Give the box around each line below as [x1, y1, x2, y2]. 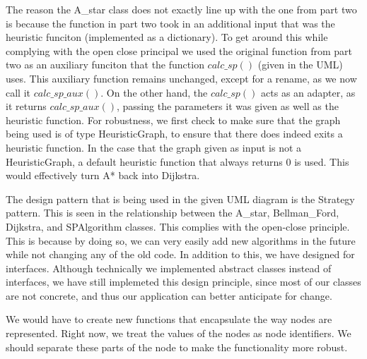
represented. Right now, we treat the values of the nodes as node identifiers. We [6, 326, 351, 341]
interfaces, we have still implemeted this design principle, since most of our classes [6, 274, 361, 289]
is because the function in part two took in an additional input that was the [6, 16, 335, 30]
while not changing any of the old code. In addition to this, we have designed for [6, 247, 355, 262]
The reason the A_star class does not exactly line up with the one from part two [6, 2, 357, 16]
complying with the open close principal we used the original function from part [6, 43, 352, 58]
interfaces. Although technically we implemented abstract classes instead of [6, 260, 332, 275]
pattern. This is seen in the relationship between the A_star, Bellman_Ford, [6, 205, 339, 220]
